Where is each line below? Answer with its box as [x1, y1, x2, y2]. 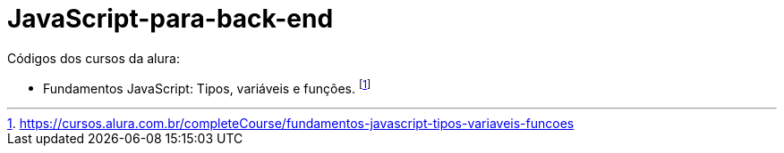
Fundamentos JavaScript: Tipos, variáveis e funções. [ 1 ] [43, 77, 371, 96]
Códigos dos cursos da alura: [7, 50, 180, 66]
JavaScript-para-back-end [7, 4, 334, 34]
